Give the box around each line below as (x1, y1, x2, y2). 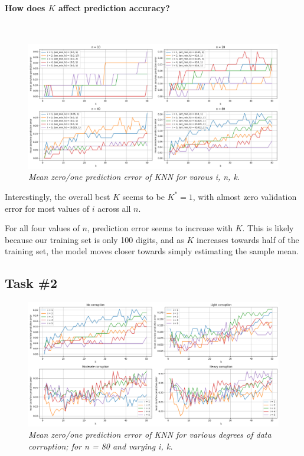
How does (5, 1, 45, 14)
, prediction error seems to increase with (87, 222, 233, 234)
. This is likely (242, 222, 294, 234)
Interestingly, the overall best (5, 190, 110, 202)
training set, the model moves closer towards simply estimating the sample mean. (5, 245, 299, 257)
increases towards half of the (197, 233, 299, 245)
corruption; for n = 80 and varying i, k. (28, 440, 173, 452)
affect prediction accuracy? (58, 1, 170, 14)
